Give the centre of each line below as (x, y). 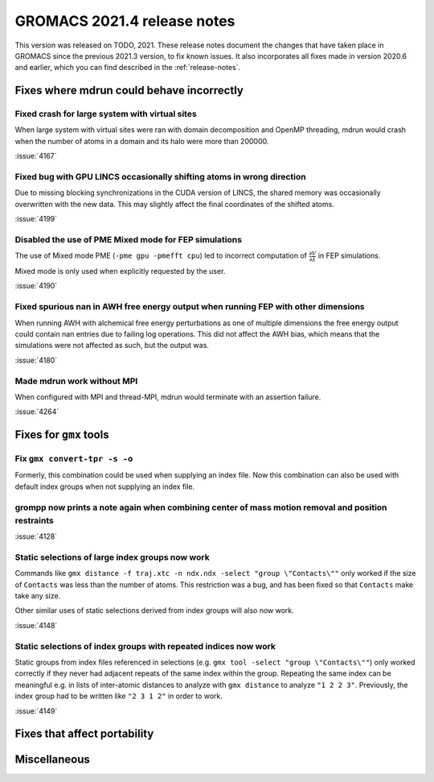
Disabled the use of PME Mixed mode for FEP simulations (129, 239)
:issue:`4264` (37, 412)
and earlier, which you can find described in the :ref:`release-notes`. (128, 68)
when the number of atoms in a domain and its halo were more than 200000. (142, 141)
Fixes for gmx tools (62, 435)
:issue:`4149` (36, 711)
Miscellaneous (52, 760)
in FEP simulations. (349, 256)
